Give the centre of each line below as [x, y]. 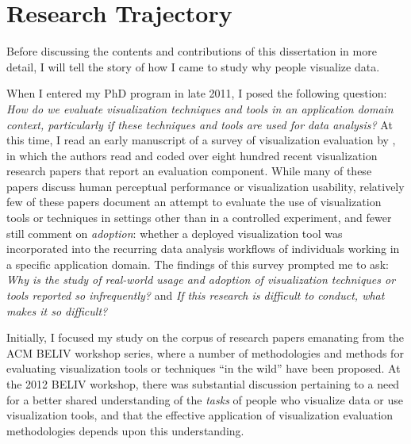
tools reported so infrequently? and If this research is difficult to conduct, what [196, 295]
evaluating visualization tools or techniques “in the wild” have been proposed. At [204, 368]
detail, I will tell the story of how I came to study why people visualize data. [193, 66]
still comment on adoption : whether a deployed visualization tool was [175, 233]
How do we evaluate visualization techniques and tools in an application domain [200, 108]
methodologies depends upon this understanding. [125, 430]
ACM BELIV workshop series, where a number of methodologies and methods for [205, 352]
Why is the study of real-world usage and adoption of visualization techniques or [201, 279]
